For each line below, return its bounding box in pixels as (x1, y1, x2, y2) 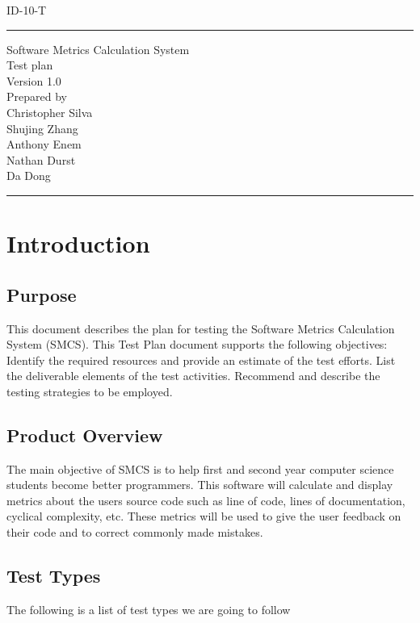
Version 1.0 (6, 72, 61, 89)
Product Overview (6, 422, 163, 447)
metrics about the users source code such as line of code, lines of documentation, (6, 491, 405, 508)
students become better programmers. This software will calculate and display (6, 476, 393, 493)
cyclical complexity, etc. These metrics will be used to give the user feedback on (6, 508, 401, 525)
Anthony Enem (6, 136, 82, 153)
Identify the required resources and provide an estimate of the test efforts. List (6, 351, 396, 368)
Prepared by (6, 88, 67, 105)
